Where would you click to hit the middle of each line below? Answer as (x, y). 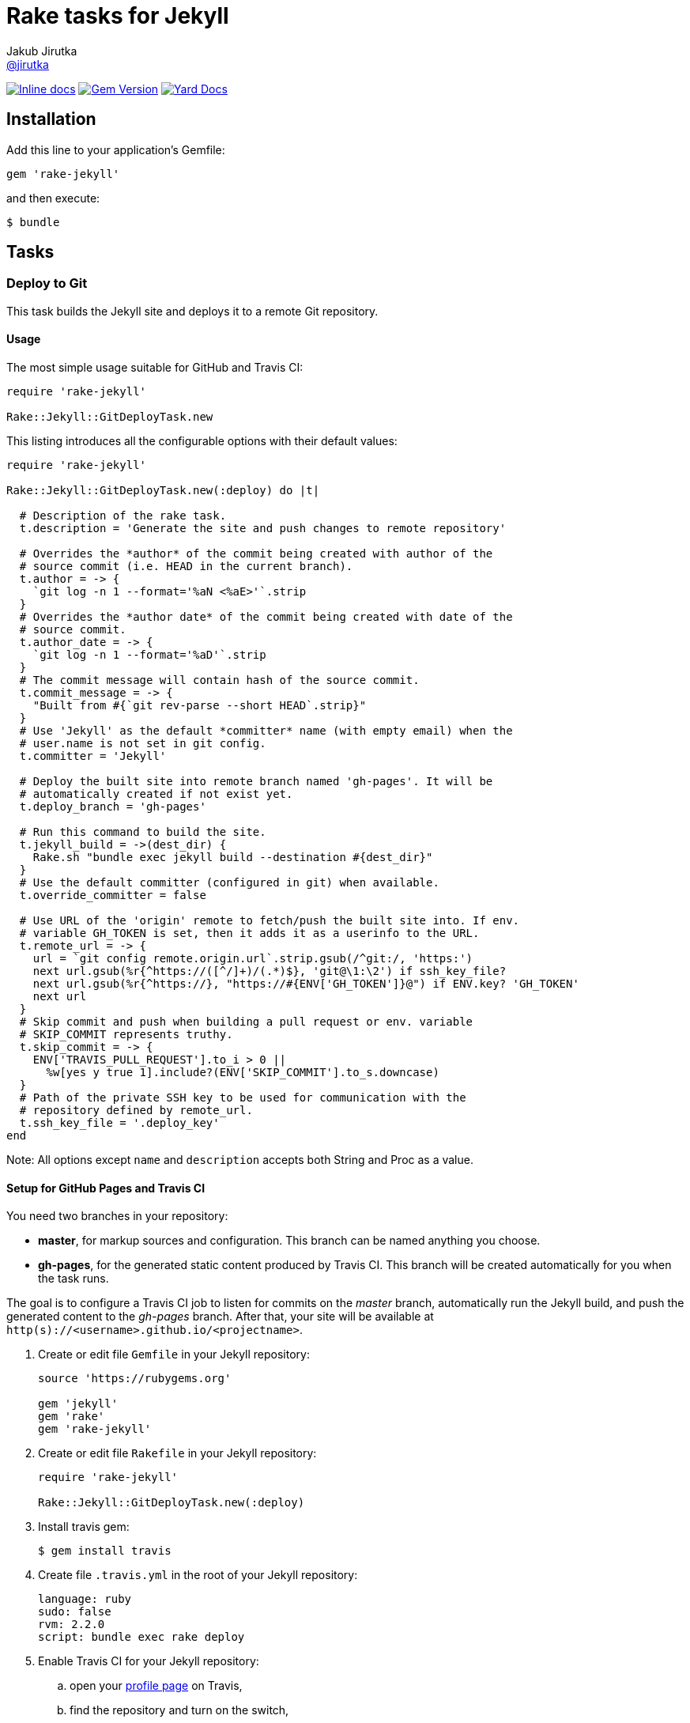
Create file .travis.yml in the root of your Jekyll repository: (198, 1575)
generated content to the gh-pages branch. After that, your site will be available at (220, 1317)
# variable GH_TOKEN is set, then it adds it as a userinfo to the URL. (249, 933)
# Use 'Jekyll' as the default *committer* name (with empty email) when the (266, 731)
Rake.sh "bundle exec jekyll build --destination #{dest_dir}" (233, 858)
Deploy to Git (47, 283)
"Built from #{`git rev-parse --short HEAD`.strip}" (200, 706)
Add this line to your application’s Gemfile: (116, 149)
